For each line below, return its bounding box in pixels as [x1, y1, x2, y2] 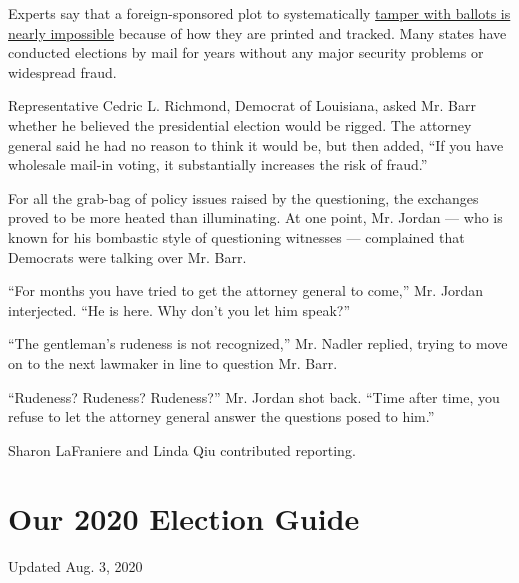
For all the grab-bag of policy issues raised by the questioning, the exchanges [8, 187, 479, 208]
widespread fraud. [8, 61, 117, 82]
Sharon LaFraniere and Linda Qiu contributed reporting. [8, 439, 356, 460]
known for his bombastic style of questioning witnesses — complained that [8, 226, 465, 247]
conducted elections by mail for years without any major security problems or [8, 42, 484, 63]
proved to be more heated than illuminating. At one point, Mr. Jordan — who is [8, 207, 503, 228]
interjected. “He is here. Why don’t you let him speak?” [8, 299, 351, 320]
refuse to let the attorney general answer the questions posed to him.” [8, 406, 435, 427]
